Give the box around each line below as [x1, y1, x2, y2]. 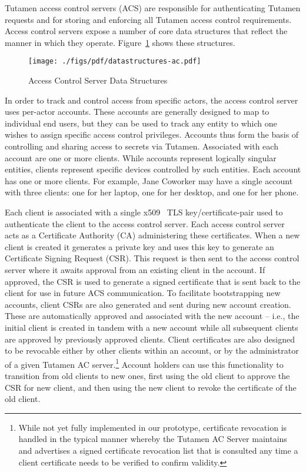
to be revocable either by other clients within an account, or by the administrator [5, 344, 299, 357]
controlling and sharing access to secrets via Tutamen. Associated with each [5, 140, 278, 152]
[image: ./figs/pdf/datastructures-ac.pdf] [28, 57, 201, 66]
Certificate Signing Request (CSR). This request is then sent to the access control [5, 252, 300, 264]
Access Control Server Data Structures [28, 74, 168, 87]
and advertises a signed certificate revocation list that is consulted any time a [18, 444, 298, 456]
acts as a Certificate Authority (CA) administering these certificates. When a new [5, 229, 300, 241]
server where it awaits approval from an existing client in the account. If [5, 263, 265, 275]
